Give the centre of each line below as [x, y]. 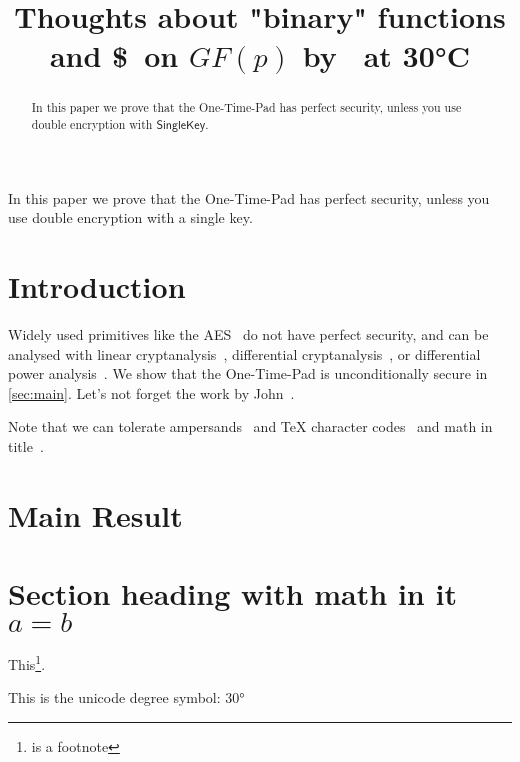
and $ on [114, 55]
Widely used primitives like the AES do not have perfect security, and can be [248, 333]
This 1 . [27, 662]
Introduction [97, 286]
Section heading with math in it [232, 593]
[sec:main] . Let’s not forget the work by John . [151, 392]
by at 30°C [386, 55]
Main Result [95, 514]
